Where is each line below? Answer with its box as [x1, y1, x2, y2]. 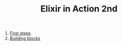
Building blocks [9, 35, 41, 41]
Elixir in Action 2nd [40, 3, 118, 14]
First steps [9, 30, 31, 36]
